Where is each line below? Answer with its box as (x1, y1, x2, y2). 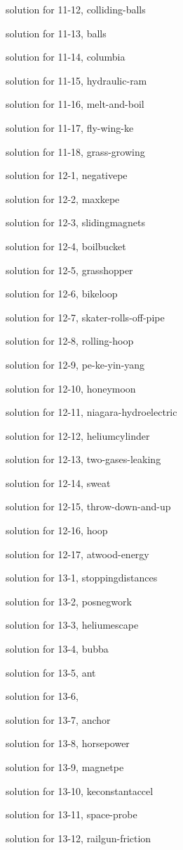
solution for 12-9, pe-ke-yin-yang (6, 357, 145, 371)
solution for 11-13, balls (6, 25, 107, 40)
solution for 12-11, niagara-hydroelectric (6, 405, 177, 419)
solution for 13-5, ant (6, 665, 96, 679)
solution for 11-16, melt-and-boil (6, 97, 144, 111)
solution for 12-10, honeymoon (6, 381, 136, 395)
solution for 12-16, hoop (6, 523, 108, 538)
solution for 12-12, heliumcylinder (6, 428, 150, 443)
